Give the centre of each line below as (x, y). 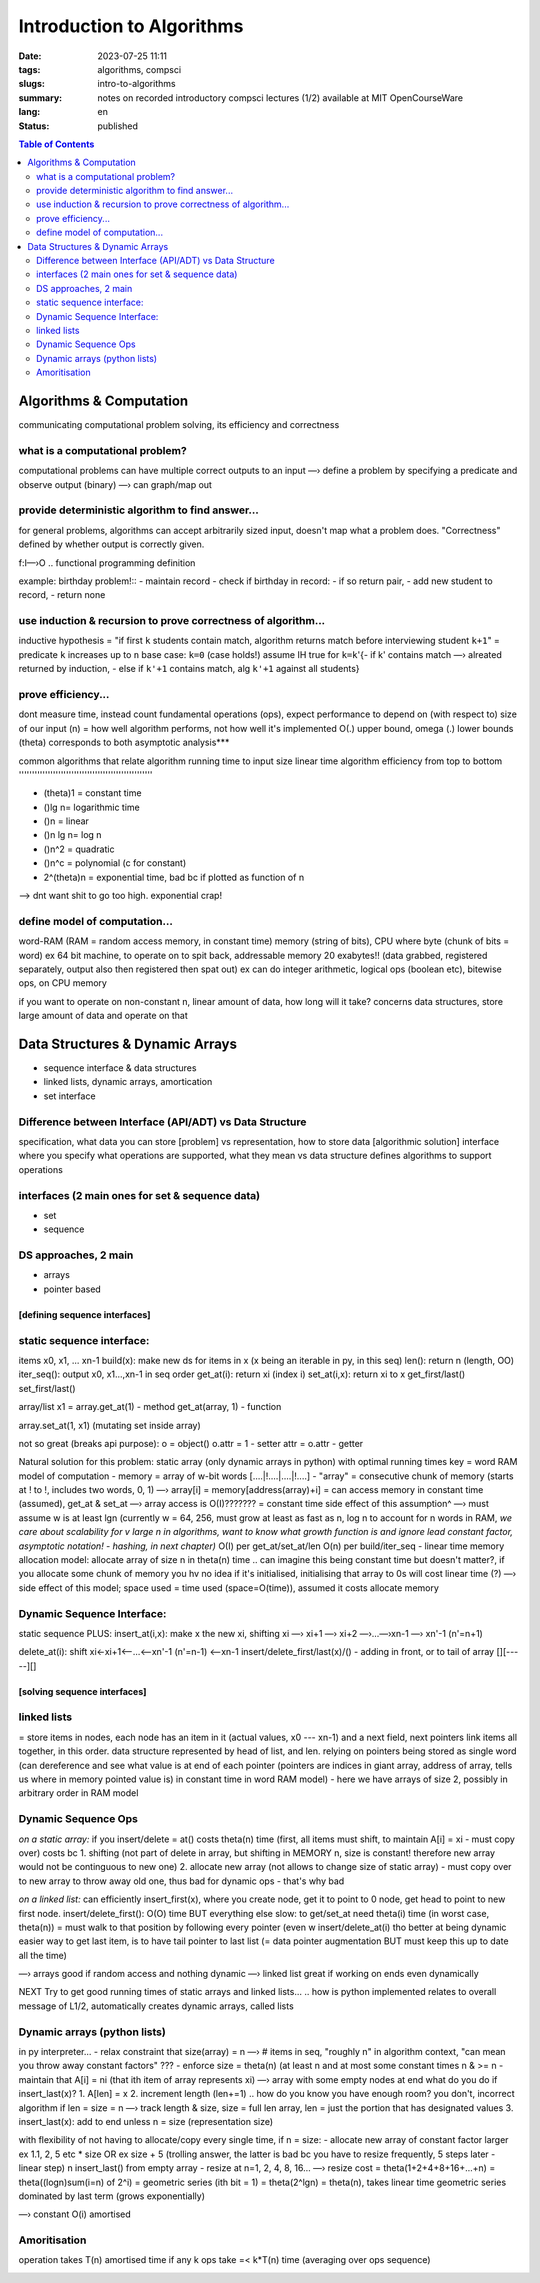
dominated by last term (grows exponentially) (111, 2196)
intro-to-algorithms (136, 84)
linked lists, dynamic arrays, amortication (128, 1082)
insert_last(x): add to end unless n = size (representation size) (146, 2121)
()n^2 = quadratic (79, 849)
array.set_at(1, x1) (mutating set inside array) (110, 1425)
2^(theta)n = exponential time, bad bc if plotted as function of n (174, 877)
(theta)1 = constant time (92, 793)
